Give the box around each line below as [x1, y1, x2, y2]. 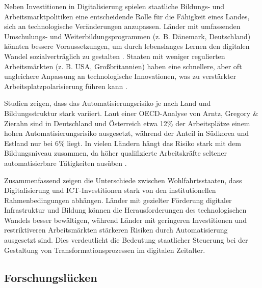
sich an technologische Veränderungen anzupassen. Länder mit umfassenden [4, 21, 241, 32]
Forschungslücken [4, 269, 97, 285]
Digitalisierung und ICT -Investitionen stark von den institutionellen [4, 185, 216, 195]
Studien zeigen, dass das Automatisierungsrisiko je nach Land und [4, 98, 211, 108]
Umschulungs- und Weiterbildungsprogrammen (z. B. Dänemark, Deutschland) [4, 31, 251, 41]
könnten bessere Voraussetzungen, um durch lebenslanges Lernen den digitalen [4, 41, 250, 51]
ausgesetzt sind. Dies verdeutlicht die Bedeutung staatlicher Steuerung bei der [4, 235, 248, 245]
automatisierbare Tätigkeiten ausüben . [4, 157, 127, 168]
